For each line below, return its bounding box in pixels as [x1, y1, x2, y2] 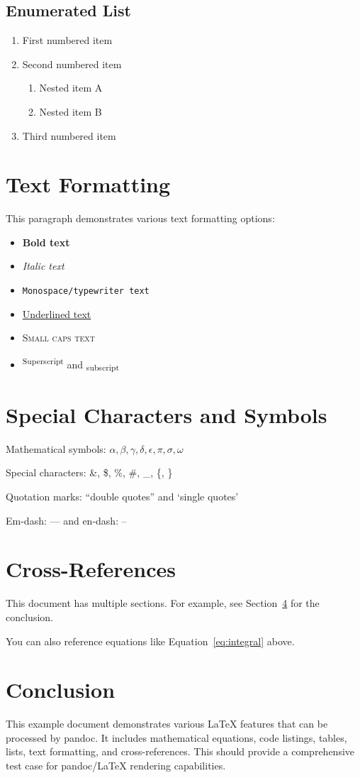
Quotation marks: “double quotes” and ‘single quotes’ [6, 489, 239, 504]
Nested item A [39, 80, 103, 95]
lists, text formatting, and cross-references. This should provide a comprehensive [6, 744, 354, 759]
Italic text [22, 258, 64, 273]
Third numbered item [22, 128, 116, 143]
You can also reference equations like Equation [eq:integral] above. [6, 633, 295, 648]
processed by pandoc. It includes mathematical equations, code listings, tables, [6, 730, 347, 745]
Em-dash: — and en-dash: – [6, 513, 127, 527]
